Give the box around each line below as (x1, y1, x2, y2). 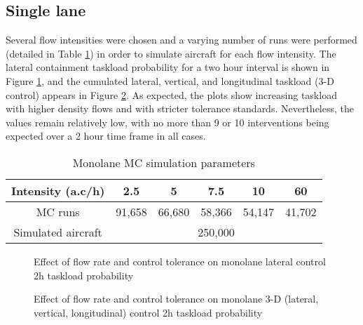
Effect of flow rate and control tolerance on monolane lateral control (34, 253, 326, 268)
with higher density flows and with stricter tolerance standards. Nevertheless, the (6, 101, 354, 116)
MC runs (36, 203, 80, 220)
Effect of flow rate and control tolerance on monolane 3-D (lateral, (34, 291, 319, 306)
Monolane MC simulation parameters (72, 154, 255, 171)
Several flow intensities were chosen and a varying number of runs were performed (6, 32, 357, 47)
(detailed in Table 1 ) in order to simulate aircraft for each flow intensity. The (6, 46, 336, 60)
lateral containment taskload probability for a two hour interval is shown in (6, 60, 330, 74)
